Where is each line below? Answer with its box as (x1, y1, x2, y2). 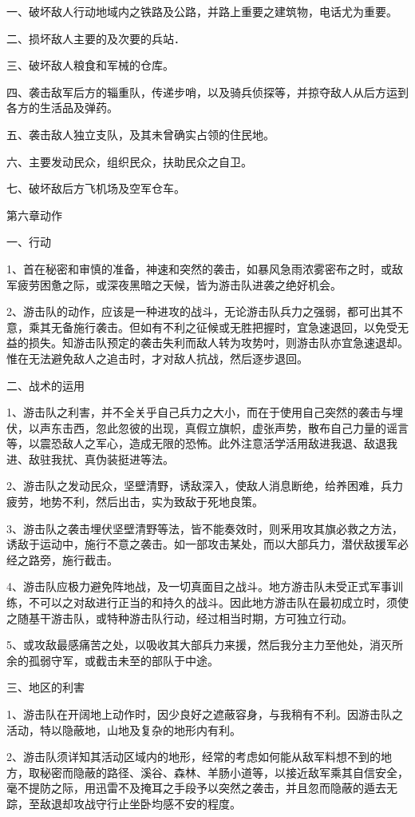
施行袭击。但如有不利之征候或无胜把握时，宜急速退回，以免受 (73, 318, 397, 335)
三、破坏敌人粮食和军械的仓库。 (6, 57, 174, 74)
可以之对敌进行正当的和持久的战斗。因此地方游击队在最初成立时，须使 (39, 594, 409, 611)
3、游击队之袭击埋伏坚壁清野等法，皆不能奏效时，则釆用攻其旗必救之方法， (6, 520, 403, 536)
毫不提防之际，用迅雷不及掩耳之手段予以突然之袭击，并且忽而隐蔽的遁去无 (6, 779, 397, 796)
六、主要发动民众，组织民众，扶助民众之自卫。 (6, 153, 252, 169)
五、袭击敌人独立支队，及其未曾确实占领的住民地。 (6, 126, 275, 142)
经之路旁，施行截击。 (6, 551, 118, 568)
